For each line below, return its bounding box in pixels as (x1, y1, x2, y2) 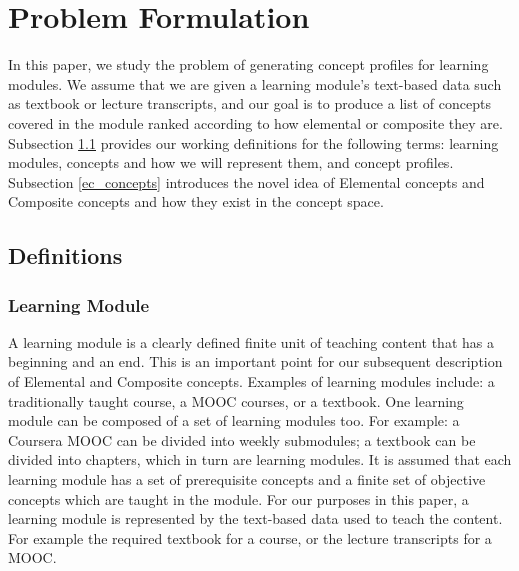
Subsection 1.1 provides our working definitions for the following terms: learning (8, 132, 499, 153)
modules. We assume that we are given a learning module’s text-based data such (8, 73, 502, 94)
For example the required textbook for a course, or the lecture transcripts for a (8, 527, 492, 548)
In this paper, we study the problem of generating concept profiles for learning (8, 54, 489, 75)
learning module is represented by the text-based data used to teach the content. (8, 508, 503, 529)
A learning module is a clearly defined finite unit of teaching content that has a (8, 331, 494, 352)
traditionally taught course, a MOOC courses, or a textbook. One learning (8, 390, 464, 411)
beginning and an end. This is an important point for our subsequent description (8, 351, 503, 372)
